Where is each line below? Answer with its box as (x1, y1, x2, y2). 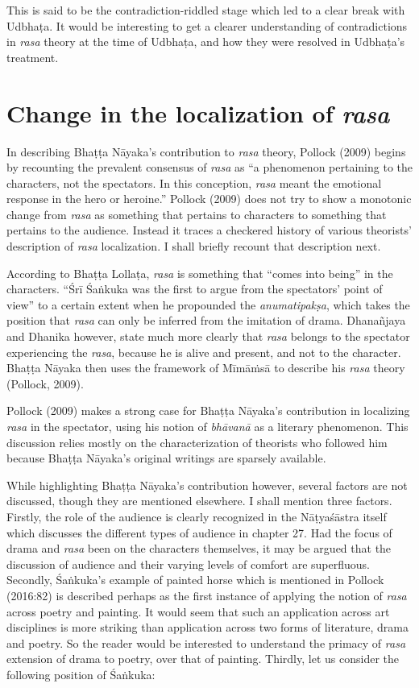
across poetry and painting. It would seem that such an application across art (6, 603, 390, 620)
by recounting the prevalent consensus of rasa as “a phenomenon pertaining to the (6, 159, 413, 176)
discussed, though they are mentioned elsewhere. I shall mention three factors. (6, 492, 392, 509)
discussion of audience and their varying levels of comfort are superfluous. (6, 555, 371, 572)
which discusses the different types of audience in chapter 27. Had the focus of (6, 524, 392, 541)
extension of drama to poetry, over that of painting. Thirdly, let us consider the (6, 650, 399, 667)
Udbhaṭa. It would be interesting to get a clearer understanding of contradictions (6, 17, 408, 34)
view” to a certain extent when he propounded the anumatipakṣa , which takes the (6, 296, 410, 313)
